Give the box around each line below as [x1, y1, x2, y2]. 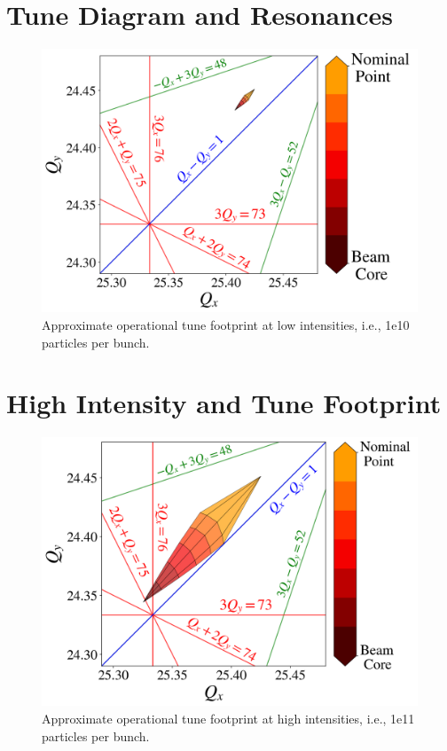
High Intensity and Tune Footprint [6, 385, 442, 421]
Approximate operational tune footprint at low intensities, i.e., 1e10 [42, 316, 410, 334]
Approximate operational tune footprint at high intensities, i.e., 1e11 [42, 709, 415, 728]
